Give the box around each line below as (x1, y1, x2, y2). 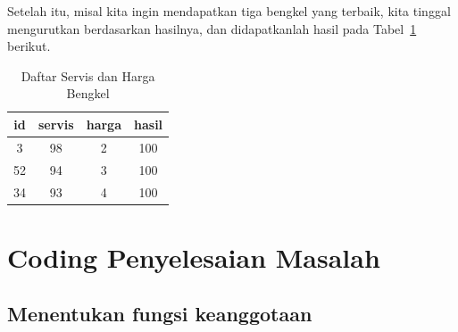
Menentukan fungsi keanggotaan (7, 300, 312, 328)
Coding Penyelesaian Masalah (7, 238, 380, 275)
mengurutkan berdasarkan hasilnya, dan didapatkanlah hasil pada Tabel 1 (7, 19, 417, 37)
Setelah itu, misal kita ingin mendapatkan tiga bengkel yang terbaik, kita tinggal (7, 2, 451, 20)
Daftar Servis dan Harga (21, 66, 155, 85)
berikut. (7, 37, 51, 55)
